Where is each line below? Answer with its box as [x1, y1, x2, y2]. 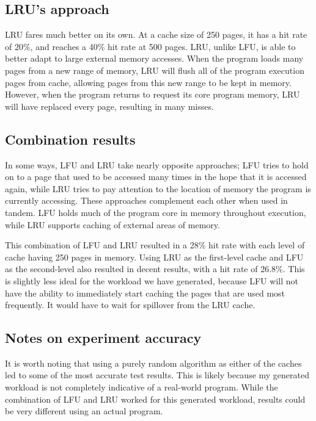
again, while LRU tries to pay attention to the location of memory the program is [5, 182, 311, 195]
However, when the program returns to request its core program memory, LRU [5, 88, 300, 101]
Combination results [5, 129, 136, 148]
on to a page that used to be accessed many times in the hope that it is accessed [5, 170, 307, 183]
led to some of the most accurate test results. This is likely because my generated [5, 369, 310, 381]
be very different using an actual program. [5, 405, 163, 417]
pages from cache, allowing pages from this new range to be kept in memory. [5, 76, 292, 88]
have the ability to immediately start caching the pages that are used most [5, 286, 285, 299]
